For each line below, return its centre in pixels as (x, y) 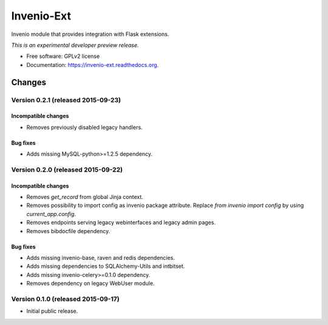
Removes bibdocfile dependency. (68, 231)
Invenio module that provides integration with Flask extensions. (90, 34)
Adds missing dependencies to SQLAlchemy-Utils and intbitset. (106, 266)
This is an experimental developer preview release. (75, 45)
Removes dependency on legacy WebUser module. (91, 284)
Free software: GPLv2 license (63, 56)
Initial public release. (52, 311)
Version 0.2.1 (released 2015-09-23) (66, 100)
